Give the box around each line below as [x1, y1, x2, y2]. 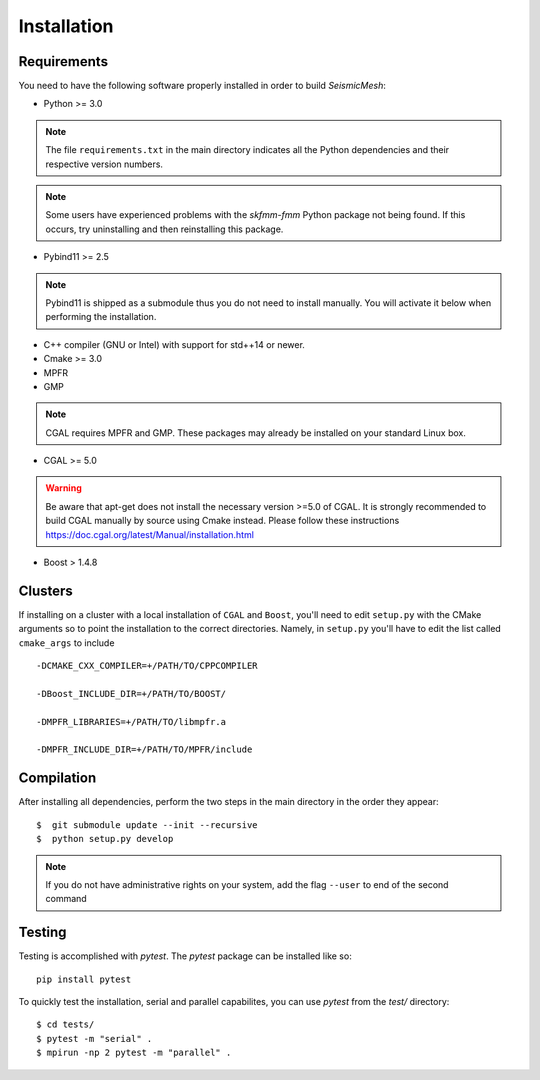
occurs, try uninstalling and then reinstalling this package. [45, 223, 284, 235]
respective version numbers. [45, 158, 164, 170]
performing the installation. [45, 311, 157, 323]
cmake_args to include [18, 636, 115, 649]
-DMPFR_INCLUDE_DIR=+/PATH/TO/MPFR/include [36, 744, 253, 755]
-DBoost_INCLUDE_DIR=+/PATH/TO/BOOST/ [36, 688, 227, 699]
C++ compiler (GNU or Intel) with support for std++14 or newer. [43, 338, 305, 350]
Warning [45, 482, 82, 494]
